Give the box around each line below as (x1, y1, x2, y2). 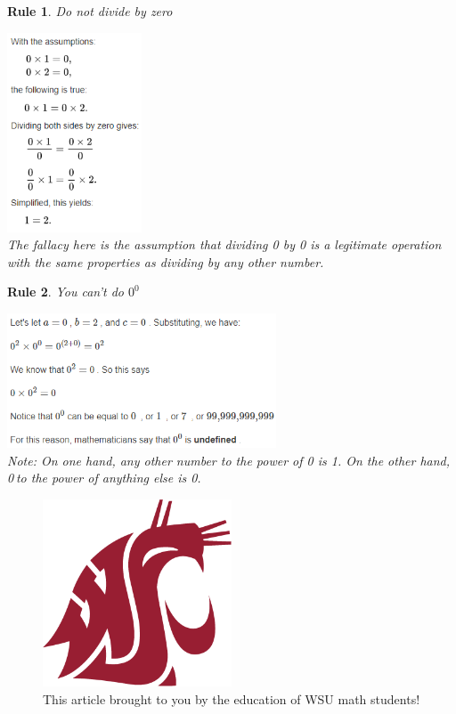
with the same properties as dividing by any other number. (7, 252, 324, 271)
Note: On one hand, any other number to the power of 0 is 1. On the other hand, (7, 450, 451, 469)
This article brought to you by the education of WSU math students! (43, 689, 420, 708)
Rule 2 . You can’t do (7, 282, 124, 301)
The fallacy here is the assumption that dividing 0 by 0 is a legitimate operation (7, 235, 442, 254)
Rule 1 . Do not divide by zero (7, 2, 173, 20)
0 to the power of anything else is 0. (7, 468, 201, 487)
